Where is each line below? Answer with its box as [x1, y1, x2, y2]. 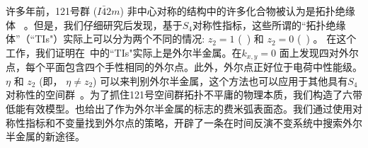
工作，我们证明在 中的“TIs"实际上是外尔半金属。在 [6, 45, 242, 59]
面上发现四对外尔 [279, 45, 359, 59]
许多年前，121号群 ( [6, 4, 98, 18]
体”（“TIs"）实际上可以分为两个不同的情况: [6, 31, 205, 46]
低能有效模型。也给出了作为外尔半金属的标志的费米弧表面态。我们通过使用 [6, 101, 352, 116]
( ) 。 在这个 [297, 31, 357, 46]
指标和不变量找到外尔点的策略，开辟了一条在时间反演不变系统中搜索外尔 [25, 115, 362, 130]
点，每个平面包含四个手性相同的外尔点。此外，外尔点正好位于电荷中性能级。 [6, 59, 362, 74]
